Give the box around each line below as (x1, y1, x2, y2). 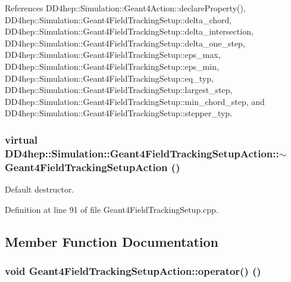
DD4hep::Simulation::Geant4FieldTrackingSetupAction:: (5, 145, 279, 160)
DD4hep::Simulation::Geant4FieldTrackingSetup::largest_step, (5, 83, 233, 96)
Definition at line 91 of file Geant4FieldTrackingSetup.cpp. (5, 203, 218, 215)
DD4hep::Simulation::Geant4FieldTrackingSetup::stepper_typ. (5, 107, 233, 119)
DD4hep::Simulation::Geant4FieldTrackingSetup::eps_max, (5, 48, 221, 61)
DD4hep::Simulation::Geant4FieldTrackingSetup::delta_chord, (5, 13, 232, 26)
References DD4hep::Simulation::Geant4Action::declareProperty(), (5, 2, 246, 14)
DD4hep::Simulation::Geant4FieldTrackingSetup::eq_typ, (5, 72, 214, 84)
